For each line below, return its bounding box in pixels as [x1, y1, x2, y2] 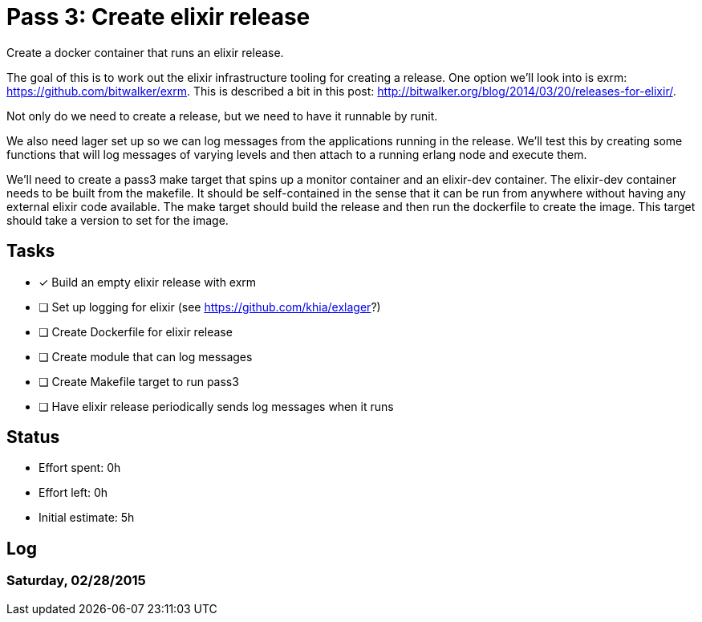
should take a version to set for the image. [6, 213, 229, 227]
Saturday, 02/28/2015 [6, 572, 146, 589]
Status [6, 427, 60, 448]
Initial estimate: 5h [39, 510, 135, 525]
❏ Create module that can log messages [39, 349, 253, 364]
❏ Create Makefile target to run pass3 [39, 374, 239, 388]
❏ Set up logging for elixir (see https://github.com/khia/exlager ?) [39, 299, 381, 314]
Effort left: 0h [39, 486, 108, 500]
